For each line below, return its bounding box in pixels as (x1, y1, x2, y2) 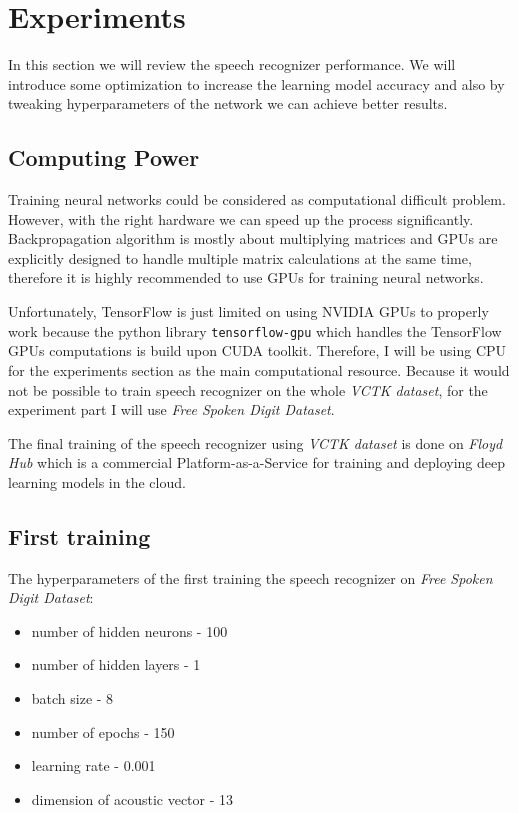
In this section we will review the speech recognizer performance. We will (8, 54, 456, 75)
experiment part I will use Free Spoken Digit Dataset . (8, 399, 335, 420)
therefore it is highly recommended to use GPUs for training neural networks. (8, 267, 484, 288)
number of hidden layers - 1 (31, 654, 201, 675)
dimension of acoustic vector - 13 (31, 788, 234, 809)
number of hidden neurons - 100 (31, 620, 228, 641)
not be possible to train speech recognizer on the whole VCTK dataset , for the (8, 379, 488, 400)
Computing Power (8, 142, 200, 173)
